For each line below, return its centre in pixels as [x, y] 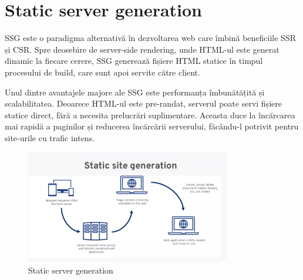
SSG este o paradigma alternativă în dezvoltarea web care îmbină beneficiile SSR [150, 38]
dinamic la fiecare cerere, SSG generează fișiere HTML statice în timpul [134, 61]
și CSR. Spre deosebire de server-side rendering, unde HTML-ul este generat [142, 49]
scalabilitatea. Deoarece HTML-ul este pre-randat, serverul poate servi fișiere [143, 103]
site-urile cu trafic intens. [50, 137]
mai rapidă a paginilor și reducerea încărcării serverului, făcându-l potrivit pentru [152, 126]
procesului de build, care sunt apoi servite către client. [102, 72]
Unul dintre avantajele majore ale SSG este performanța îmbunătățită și [135, 92]
